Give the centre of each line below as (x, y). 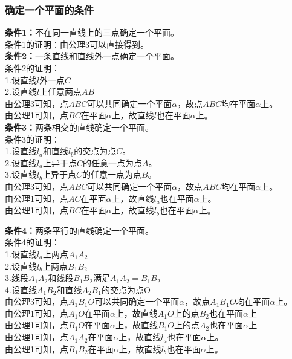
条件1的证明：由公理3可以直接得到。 (77, 44)
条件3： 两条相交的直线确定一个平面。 (79, 127)
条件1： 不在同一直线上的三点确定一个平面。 (92, 32)
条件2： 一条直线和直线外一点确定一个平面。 (92, 56)
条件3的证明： (32, 139)
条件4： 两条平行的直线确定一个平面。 (79, 230)
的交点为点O (126, 289)
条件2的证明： (32, 68)
